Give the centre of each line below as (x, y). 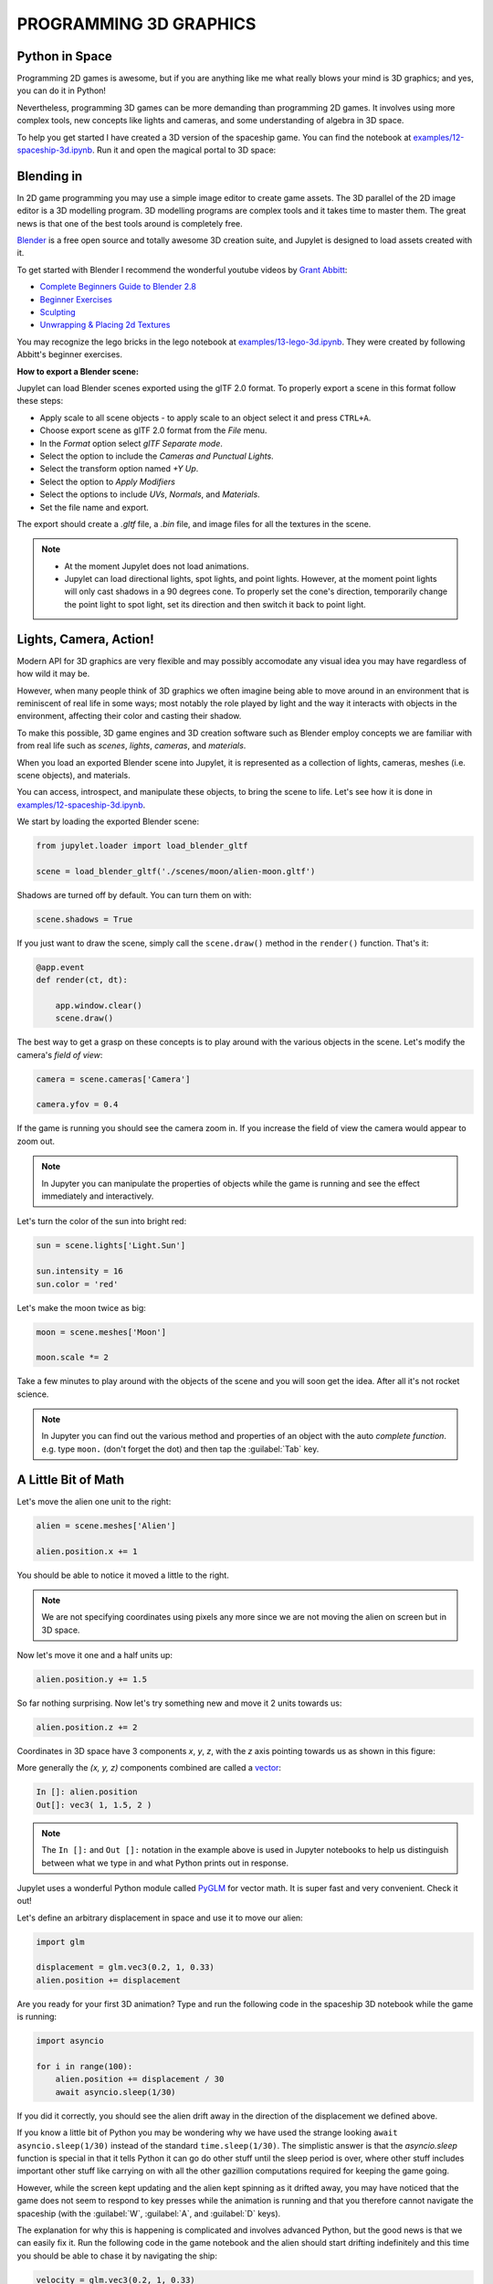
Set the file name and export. (94, 507)
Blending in (50, 176)
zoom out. (36, 1141)
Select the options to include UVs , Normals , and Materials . (150, 494)
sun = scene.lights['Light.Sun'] (111, 1246)
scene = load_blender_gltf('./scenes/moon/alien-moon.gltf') (176, 871)
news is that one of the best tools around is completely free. (130, 223)
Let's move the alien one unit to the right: (94, 1501)
